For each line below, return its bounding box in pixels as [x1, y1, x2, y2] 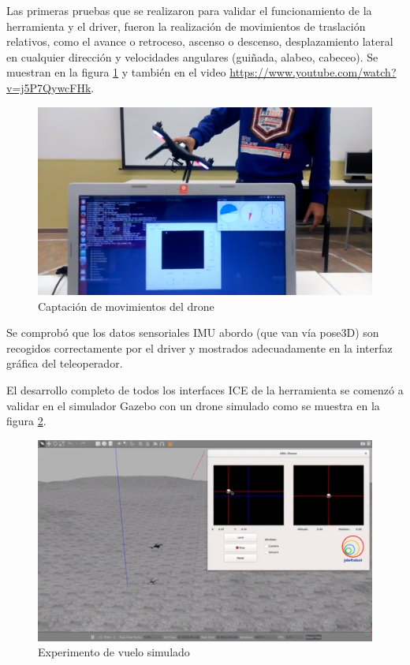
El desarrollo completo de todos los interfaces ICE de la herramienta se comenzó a [6, 382, 404, 398]
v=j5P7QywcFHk [6, 79, 91, 95]
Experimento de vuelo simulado [38, 644, 190, 660]
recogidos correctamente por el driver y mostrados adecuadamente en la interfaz [6, 339, 393, 356]
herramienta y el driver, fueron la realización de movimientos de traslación [6, 17, 366, 34]
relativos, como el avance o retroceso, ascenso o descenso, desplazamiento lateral [6, 33, 393, 50]
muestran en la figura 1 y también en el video [6, 64, 226, 80]
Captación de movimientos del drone [38, 297, 214, 314]
